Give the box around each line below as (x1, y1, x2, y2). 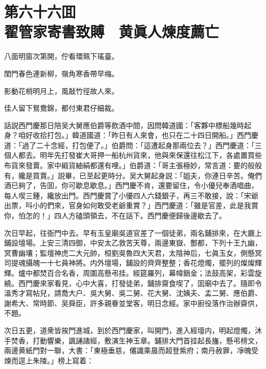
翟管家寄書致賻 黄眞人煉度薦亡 (4, 21, 219, 42)
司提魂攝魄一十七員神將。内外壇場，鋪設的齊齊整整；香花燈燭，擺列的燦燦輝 (4, 257, 262, 268)
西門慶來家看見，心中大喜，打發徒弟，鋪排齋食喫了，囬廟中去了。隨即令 (18, 277, 262, 288)
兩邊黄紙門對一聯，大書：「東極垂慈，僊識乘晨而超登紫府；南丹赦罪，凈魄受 (4, 345, 258, 356)
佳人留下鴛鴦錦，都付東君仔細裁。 (4, 102, 119, 113)
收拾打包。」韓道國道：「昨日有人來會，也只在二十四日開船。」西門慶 (32, 130, 258, 140)
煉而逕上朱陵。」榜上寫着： (4, 355, 94, 365)
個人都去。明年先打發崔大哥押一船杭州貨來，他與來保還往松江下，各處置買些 (4, 150, 262, 160)
